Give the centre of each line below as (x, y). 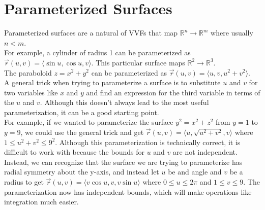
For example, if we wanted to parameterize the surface (89, 122)
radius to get (24, 182)
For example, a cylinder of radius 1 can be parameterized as (97, 52)
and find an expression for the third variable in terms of (173, 92)
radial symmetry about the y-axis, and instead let (82, 172)
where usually (232, 33)
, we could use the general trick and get (82, 132)
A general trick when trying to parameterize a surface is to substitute (112, 82)
